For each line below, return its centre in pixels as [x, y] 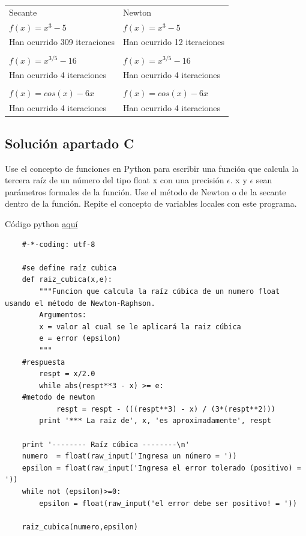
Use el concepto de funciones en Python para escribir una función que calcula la [152, 168]
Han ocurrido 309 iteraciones [62, 42]
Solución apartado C [70, 143]
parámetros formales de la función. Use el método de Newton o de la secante [145, 191]
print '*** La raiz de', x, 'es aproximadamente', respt [155, 421]
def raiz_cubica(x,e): [67, 280]
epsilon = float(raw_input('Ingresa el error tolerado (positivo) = [161, 468]
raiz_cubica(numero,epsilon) [80, 527]
